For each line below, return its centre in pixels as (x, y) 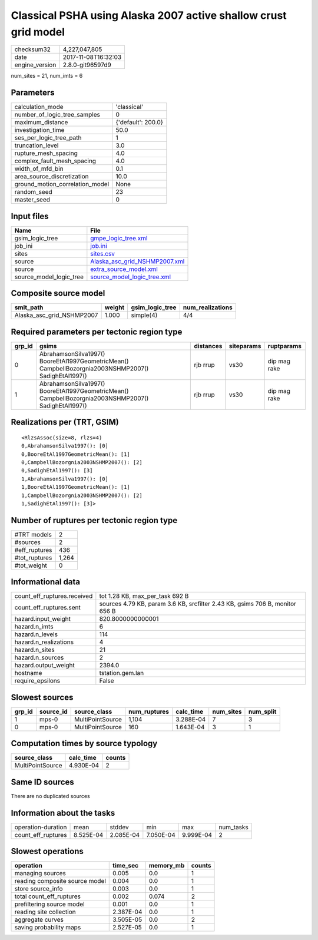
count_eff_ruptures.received (54, 596)
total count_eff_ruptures (47, 896)
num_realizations (208, 307)
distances (208, 346)
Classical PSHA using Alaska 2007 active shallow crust (149, 15)
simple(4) (144, 315)
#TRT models (33, 534)
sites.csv (102, 253)
